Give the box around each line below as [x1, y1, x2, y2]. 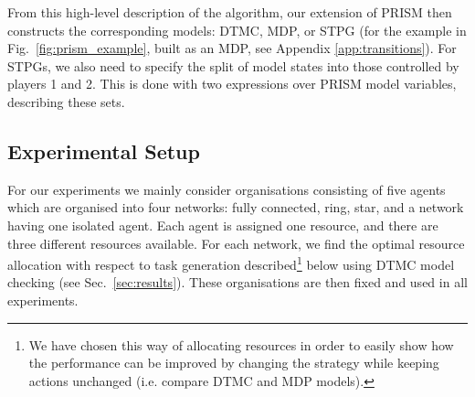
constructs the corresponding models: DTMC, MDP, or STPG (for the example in [7, 20, 467, 39]
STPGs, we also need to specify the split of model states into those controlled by [7, 56, 459, 75]
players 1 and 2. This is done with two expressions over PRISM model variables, [7, 74, 457, 93]
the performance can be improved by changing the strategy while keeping [28, 353, 439, 372]
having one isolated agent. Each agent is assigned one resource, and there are [7, 215, 438, 234]
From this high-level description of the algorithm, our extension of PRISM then [7, 3, 452, 21]
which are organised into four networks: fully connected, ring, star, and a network [7, 198, 464, 217]
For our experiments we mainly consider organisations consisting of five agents [7, 179, 446, 198]
